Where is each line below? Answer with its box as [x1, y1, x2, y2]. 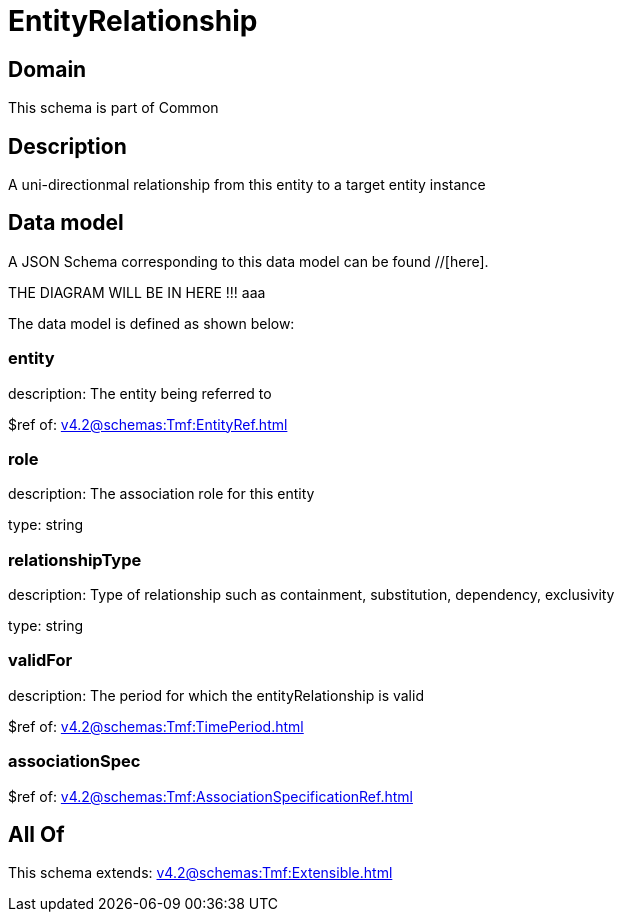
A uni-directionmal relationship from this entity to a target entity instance [8, 176, 486, 194]
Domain [8, 56, 87, 82]
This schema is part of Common [8, 99, 219, 117]
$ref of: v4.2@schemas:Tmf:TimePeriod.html [8, 717, 304, 735]
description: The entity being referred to [8, 384, 272, 402]
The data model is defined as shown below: [8, 314, 295, 332]
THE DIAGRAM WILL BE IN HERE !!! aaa [8, 283, 266, 301]
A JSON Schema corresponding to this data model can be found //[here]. [8, 252, 489, 270]
